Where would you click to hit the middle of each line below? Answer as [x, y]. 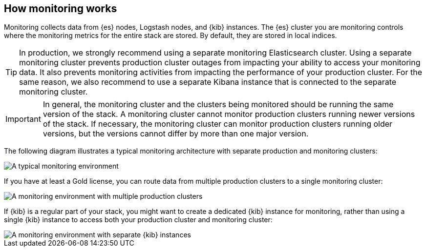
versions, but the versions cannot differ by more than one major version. [176, 134]
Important [23, 119]
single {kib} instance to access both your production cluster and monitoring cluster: [138, 220]
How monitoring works [61, 9]
